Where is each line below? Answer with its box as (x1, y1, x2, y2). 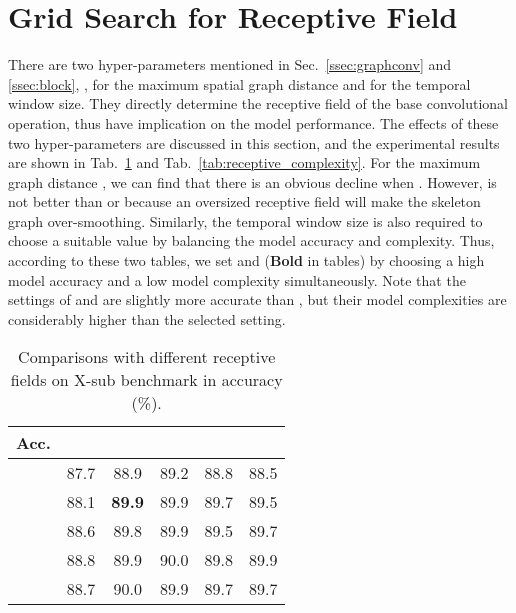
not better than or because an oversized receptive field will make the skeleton (8, 191, 481, 212)
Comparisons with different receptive (18, 345, 276, 369)
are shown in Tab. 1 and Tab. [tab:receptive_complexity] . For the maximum (8, 152, 481, 173)
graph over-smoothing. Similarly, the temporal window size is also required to (8, 210, 483, 231)
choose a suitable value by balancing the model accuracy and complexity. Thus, (8, 230, 495, 251)
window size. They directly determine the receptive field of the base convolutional (8, 93, 508, 114)
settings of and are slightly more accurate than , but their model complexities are (8, 289, 507, 310)
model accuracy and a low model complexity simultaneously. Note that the (8, 269, 466, 290)
